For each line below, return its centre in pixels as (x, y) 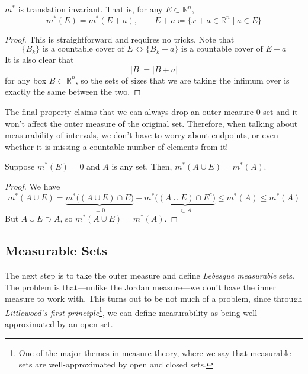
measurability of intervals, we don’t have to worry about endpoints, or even (142, 135)
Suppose (20, 166)
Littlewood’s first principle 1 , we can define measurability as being (123, 311)
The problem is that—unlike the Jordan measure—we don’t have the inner (140, 287)
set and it (280, 112)
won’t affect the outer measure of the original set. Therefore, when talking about (151, 123)
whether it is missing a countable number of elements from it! (117, 146)
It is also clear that (39, 60)
